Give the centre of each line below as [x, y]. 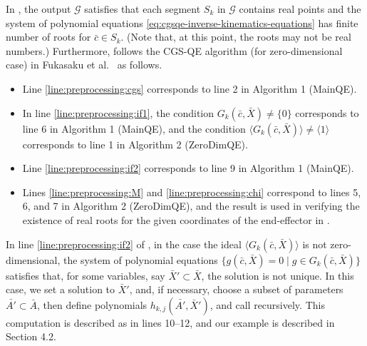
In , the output [38, 9]
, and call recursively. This [267, 304]
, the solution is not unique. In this [278, 275]
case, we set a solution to [61, 289]
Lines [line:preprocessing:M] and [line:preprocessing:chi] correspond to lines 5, [192, 192]
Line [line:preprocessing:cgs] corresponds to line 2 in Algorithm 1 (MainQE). [190, 88]
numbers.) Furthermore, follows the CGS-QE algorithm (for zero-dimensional [174, 50]
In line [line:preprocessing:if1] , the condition [118, 112]
